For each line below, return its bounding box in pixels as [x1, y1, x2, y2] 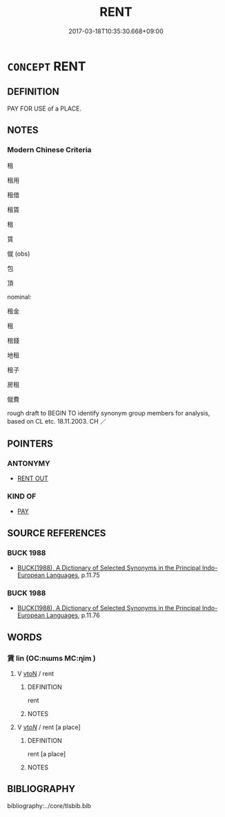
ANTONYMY [7, 458, 50, 468]
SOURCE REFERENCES [7, 527, 106, 539]
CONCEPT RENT [7, 58, 86, 74]
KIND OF [7, 491, 37, 501]
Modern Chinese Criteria [7, 145, 92, 155]
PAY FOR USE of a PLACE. [7, 104, 81, 113]
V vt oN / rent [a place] [17, 723, 81, 731]
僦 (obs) [7, 250, 30, 258]
